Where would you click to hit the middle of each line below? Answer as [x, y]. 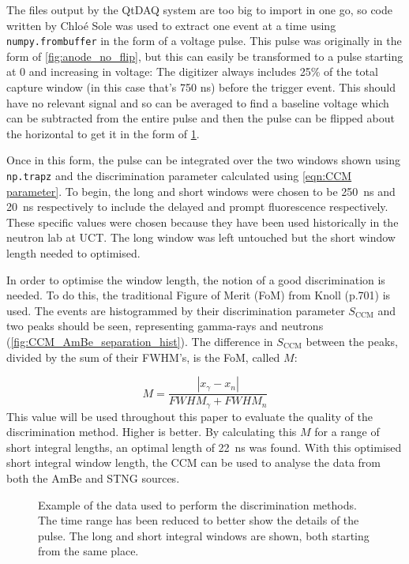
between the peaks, [352, 341]
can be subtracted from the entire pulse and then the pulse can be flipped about [201, 118]
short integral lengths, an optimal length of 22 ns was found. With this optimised [204, 447]
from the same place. [88, 551]
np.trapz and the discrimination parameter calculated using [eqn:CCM [179, 175]
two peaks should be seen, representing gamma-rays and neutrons [165, 326]
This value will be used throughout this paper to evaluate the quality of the [189, 416]
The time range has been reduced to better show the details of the [199, 520]
